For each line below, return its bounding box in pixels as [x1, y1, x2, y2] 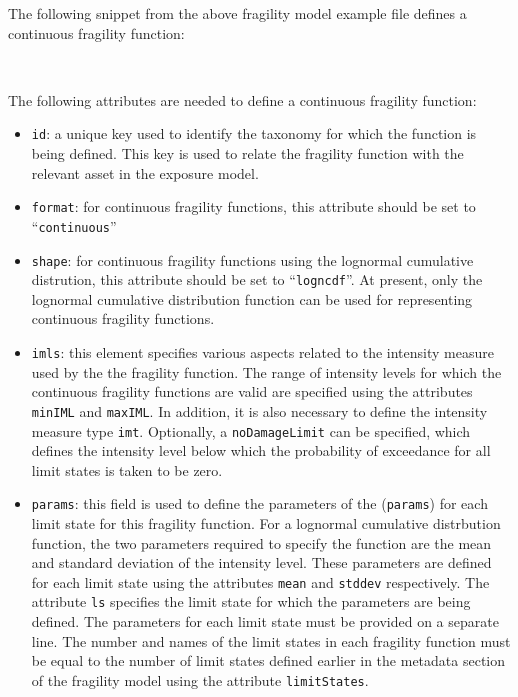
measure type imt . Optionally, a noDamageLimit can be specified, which [31, 420, 471, 441]
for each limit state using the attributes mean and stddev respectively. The [31, 571, 490, 592]
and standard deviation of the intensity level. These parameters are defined [31, 552, 492, 573]
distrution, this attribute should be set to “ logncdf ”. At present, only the [31, 269, 483, 290]
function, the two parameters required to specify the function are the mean [31, 532, 492, 553]
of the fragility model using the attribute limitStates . [31, 669, 369, 690]
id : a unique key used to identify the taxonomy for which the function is [31, 123, 477, 144]
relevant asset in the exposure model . [31, 162, 259, 183]
